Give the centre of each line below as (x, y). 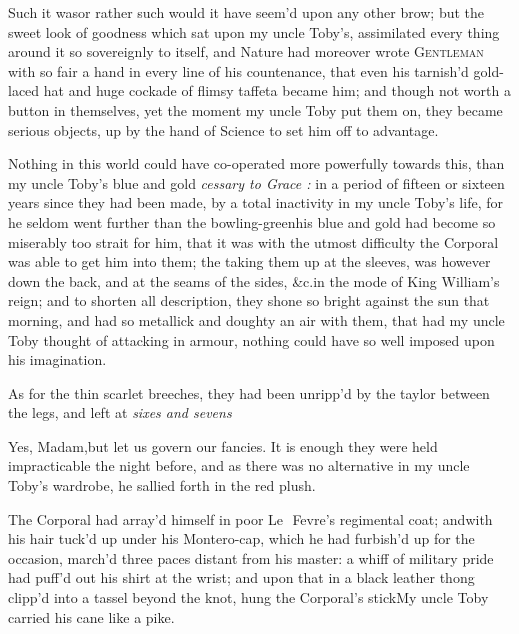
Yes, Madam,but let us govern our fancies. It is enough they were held (223, 445)
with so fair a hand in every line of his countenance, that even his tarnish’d (238, 70)
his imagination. (57, 359)
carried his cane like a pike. (91, 616)
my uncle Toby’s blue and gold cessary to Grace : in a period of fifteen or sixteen (256, 182)
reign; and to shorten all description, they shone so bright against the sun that (249, 300)
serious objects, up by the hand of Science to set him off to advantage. (223, 129)
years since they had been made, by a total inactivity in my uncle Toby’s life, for (255, 202)
